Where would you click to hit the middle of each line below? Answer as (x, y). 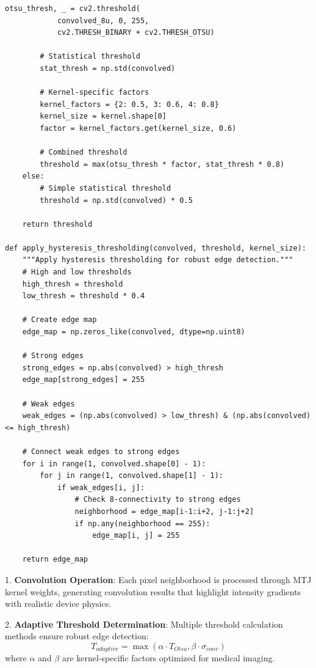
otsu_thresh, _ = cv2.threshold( (73, 9)
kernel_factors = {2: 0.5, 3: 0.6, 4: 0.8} (129, 104)
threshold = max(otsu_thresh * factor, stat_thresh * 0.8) (162, 164)
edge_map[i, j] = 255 (136, 536)
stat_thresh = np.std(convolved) (108, 68)
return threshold (57, 224)
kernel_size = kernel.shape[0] (103, 116)
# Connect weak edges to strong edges (101, 451)
